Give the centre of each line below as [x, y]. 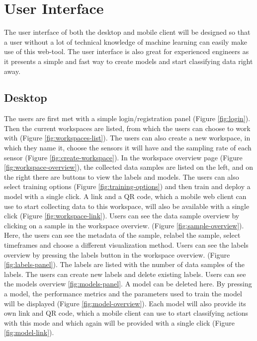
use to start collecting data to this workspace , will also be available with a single [127, 206]
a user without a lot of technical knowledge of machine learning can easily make [126, 41]
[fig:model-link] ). [29, 332]
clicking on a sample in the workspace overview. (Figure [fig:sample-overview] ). [124, 225]
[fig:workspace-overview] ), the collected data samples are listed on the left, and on [128, 167]
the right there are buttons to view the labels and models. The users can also [122, 176]
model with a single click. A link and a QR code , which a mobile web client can [125, 196]
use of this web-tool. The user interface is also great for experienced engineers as [127, 51]
